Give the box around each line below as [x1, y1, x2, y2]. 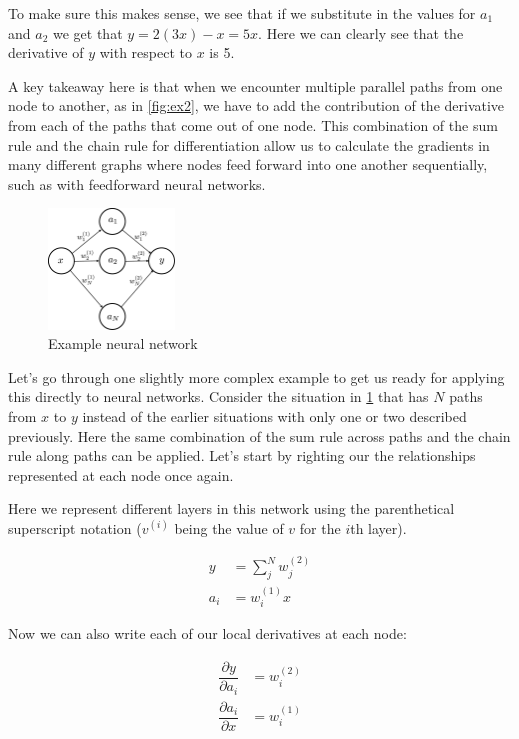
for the [299, 517, 341, 538]
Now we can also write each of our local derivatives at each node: [8, 623, 407, 644]
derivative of [8, 42, 84, 63]
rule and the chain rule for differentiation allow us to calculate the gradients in [8, 134, 490, 155]
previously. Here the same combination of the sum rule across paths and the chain [8, 425, 511, 446]
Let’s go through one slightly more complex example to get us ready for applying [8, 366, 505, 387]
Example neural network [48, 333, 198, 354]
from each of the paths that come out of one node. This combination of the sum [8, 114, 498, 135]
